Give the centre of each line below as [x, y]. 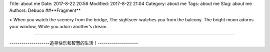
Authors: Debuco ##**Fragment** [45, 10]
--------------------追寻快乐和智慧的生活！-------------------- [74, 43]
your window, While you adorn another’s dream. [58, 27]
